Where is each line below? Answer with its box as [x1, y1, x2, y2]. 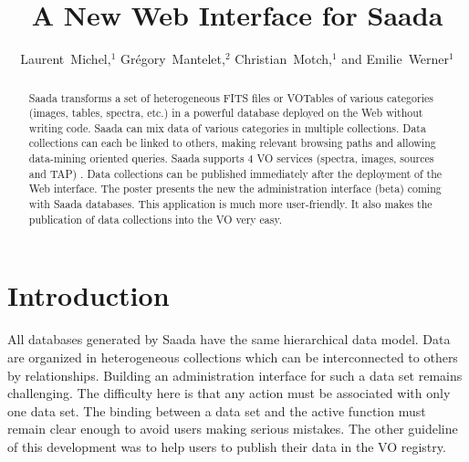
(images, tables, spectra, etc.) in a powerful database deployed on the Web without [28, 105, 423, 121]
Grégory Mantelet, [120, 49, 225, 68]
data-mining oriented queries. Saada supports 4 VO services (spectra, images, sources [28, 151, 434, 166]
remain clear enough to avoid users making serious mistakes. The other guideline [7, 419, 458, 438]
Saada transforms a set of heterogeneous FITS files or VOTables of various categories [28, 89, 433, 105]
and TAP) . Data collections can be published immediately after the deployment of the [28, 165, 443, 181]
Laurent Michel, [20, 49, 111, 68]
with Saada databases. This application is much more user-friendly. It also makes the [28, 196, 433, 212]
